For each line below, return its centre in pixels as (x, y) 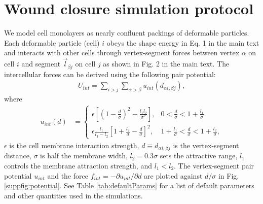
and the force (68, 175)
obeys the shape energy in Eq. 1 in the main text (183, 42)
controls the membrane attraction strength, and (78, 165)
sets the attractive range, (199, 156)
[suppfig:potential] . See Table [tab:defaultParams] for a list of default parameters (129, 185)
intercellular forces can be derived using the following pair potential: (110, 74)
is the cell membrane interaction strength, (74, 145)
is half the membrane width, (84, 156)
